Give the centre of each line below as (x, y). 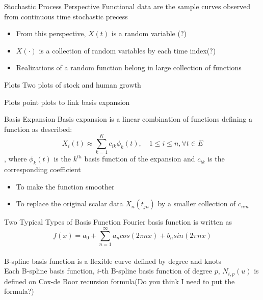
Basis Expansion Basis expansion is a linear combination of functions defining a (128, 119)
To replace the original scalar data (70, 203)
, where (16, 159)
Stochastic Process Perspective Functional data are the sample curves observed (127, 6)
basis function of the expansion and (140, 159)
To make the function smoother (65, 186)
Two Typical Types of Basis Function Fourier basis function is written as (118, 222)
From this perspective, (51, 33)
